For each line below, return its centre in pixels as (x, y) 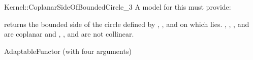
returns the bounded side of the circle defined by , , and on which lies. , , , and (127, 24)
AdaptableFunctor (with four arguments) (68, 51)
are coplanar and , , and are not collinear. (69, 34)
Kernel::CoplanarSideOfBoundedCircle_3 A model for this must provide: (118, 7)
